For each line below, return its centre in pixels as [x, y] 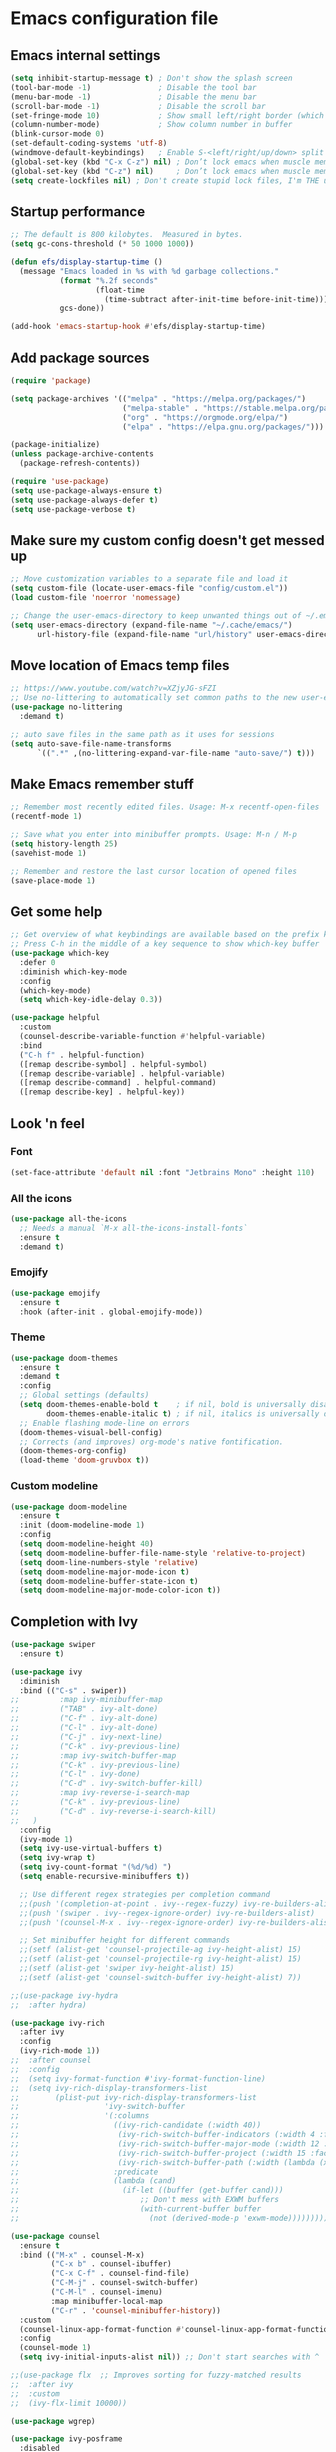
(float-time [120, 290]
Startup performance [78, 211]
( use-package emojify [55, 1293]
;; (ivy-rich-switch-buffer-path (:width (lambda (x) [171, 2162]
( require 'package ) [51, 381]
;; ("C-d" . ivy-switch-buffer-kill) [106, 1783]
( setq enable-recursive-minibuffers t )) [104, 1877]
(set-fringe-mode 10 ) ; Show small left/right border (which [167, 115]
